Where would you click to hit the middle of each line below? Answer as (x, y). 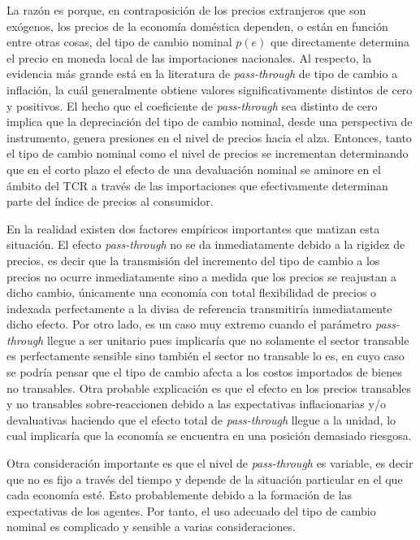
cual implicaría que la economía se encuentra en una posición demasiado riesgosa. (209, 435)
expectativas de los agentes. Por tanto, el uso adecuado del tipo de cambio (191, 510)
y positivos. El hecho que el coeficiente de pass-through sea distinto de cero (192, 105)
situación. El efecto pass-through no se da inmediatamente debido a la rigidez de (206, 244)
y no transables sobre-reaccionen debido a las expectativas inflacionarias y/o (196, 404)
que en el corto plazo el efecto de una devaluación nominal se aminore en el (194, 169)
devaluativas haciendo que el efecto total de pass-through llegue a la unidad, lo (201, 419)
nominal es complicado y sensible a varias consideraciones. (151, 527)
